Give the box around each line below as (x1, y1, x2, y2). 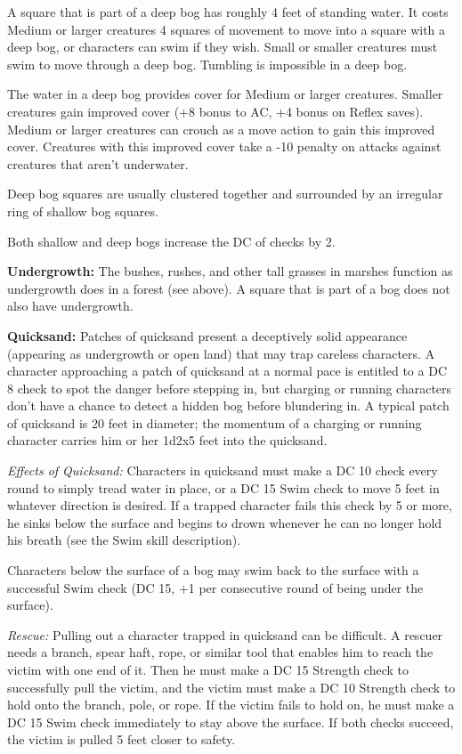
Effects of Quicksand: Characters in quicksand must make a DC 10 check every (7, 461, 438, 480)
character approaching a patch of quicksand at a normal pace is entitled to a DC (7, 361, 447, 380)
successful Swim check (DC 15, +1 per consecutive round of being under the (7, 578, 424, 596)
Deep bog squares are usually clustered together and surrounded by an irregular (7, 184, 443, 203)
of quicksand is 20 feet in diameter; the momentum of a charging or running (7, 413, 422, 432)
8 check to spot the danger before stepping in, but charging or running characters (7, 378, 452, 397)
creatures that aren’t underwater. (7, 154, 189, 173)
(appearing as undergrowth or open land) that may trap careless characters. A (7, 344, 435, 362)
